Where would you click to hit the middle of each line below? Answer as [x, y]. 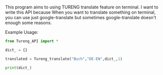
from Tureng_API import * [32, 41]
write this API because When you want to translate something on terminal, [81, 12]
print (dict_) [19, 68]
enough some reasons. [28, 23]
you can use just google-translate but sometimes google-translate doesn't [81, 17]
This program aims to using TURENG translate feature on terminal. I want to [82, 7]
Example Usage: [22, 32]
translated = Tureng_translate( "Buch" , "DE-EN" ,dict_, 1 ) [64, 59]
